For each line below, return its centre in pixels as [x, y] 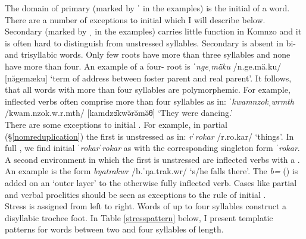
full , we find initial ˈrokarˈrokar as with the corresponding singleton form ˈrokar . [152, 148]
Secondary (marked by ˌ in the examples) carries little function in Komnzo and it [153, 31]
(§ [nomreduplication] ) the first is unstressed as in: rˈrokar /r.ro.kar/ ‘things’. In [149, 136]
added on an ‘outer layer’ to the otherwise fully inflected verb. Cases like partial [151, 182]
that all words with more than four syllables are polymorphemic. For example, [148, 89]
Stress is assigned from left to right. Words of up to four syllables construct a [146, 206]
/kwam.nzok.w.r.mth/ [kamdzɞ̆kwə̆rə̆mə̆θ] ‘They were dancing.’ [119, 113]
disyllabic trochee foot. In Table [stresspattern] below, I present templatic [139, 217]
